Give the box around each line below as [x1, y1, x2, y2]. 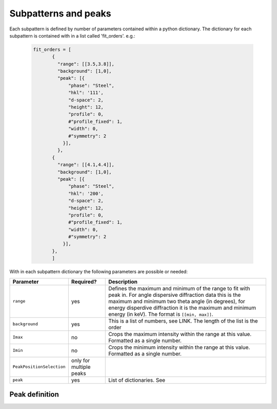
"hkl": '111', [68, 90, 104, 96]
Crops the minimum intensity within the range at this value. [108, 344, 250, 351]
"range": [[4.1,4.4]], [57, 162, 115, 168]
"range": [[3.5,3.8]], [57, 61, 115, 67]
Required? [71, 278, 97, 285]
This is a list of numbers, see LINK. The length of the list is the [108, 317, 259, 324]
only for [71, 357, 90, 364]
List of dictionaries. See [108, 376, 166, 383]
